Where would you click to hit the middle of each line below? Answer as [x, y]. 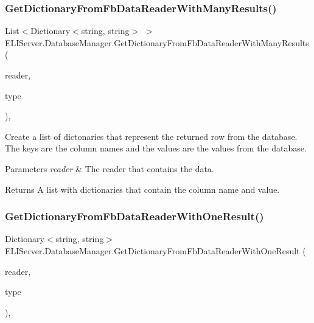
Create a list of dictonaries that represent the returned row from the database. [151, 136]
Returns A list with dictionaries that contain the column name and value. [142, 189]
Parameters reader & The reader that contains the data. [110, 168]
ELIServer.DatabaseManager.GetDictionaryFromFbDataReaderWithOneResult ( [155, 250]
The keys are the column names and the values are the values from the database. [156, 148]
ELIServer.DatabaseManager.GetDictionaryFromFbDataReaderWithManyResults [157, 42]
